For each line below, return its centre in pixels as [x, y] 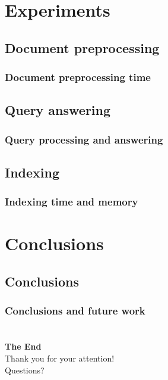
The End [23, 346]
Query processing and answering [84, 139]
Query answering [58, 110]
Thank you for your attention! [60, 358]
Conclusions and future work [75, 311]
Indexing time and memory [72, 202]
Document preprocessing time [78, 77]
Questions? [25, 370]
